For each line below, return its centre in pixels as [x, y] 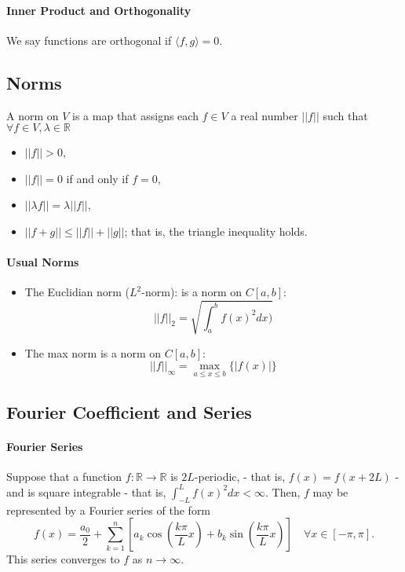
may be [330, 491]
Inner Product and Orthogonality [99, 10]
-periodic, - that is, [240, 476]
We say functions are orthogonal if [89, 40]
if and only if [97, 178]
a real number [265, 115]
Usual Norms [43, 262]
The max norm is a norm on [93, 352]
